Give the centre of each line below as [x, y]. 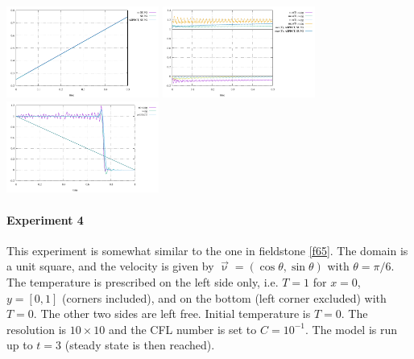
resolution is [37, 329]
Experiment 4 [45, 219]
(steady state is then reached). [140, 345]
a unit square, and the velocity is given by [110, 266]
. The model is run [351, 329]
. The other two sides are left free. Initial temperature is [172, 314]
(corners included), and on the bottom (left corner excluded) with [224, 297]
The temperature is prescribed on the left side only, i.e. [143, 281]
